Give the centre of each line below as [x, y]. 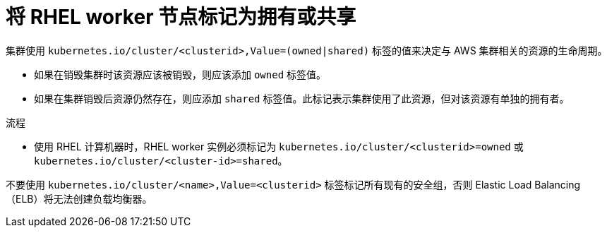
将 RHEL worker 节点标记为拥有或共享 [181, 17]
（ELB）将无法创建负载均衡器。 [79, 198]
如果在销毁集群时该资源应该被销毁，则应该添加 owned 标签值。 [180, 74]
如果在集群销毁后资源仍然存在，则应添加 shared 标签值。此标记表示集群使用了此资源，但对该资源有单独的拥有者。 [302, 98]
